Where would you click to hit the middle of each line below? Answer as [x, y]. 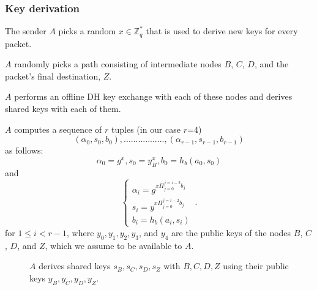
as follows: [24, 150]
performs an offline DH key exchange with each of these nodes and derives [153, 96]
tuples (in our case [146, 129]
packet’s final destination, [53, 76]
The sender [26, 31]
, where [80, 232]
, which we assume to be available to [114, 245]
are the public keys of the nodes [231, 232]
